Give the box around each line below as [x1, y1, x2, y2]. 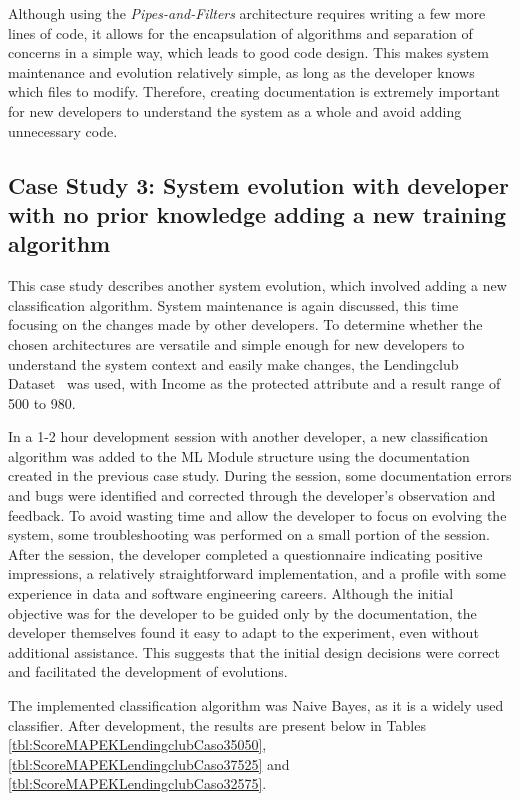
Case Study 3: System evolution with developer [8, 169, 509, 200]
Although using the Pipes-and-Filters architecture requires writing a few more [8, 3, 486, 23]
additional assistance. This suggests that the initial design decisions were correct [8, 641, 501, 662]
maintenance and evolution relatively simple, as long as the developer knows [8, 61, 475, 82]
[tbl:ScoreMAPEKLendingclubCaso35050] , [8, 734, 267, 755]
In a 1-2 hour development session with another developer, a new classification [8, 426, 488, 447]
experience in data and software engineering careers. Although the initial [8, 583, 454, 604]
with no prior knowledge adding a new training [8, 198, 507, 229]
